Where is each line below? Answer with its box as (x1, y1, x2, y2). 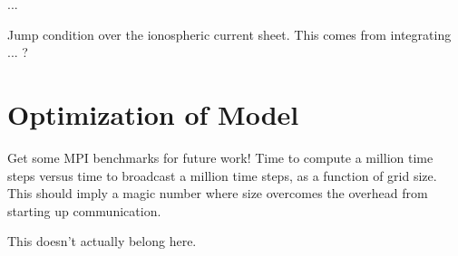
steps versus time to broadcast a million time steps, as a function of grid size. (7, 166, 437, 185)
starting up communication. (7, 201, 161, 220)
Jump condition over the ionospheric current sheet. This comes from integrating (7, 24, 452, 43)
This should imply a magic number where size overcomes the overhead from (7, 184, 428, 203)
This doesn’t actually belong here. (7, 232, 197, 251)
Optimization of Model (7, 95, 299, 132)
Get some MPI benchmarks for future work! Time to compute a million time (7, 147, 434, 166)
